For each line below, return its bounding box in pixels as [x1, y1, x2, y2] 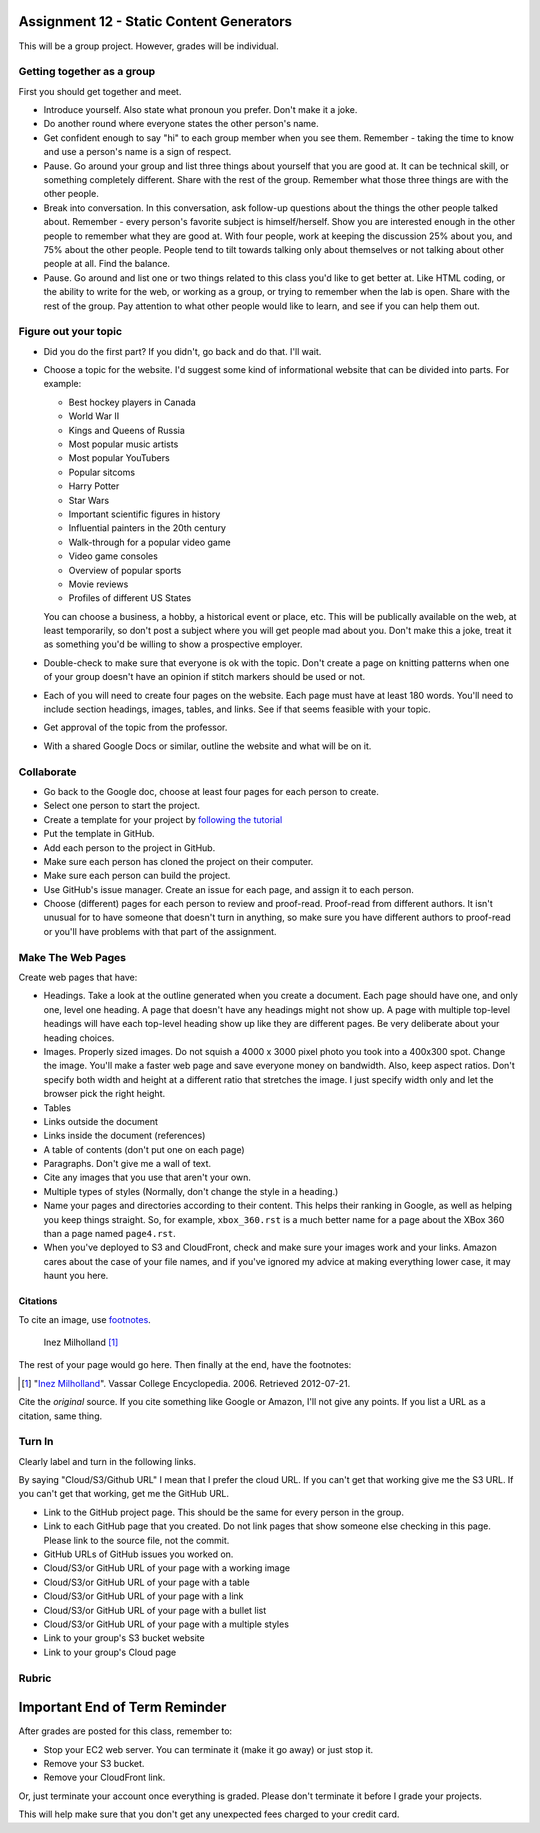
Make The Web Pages [18, 950, 127, 964]
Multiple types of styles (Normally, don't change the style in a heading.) [43, 1185, 339, 1197]
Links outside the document [43, 1115, 159, 1127]
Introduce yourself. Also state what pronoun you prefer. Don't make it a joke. [43, 104, 358, 116]
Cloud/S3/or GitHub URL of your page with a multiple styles [43, 1618, 290, 1630]
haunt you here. [43, 1270, 109, 1282]
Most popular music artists [68, 438, 179, 450]
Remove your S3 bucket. [43, 1758, 145, 1770]
